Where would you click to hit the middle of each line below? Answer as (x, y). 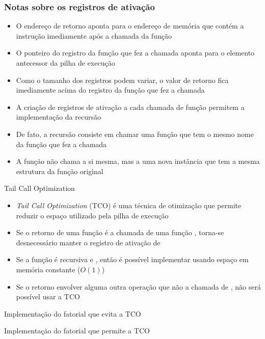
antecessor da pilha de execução (65, 63)
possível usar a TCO (48, 296)
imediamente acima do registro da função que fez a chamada (110, 90)
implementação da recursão (59, 117)
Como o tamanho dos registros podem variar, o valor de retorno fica (122, 80)
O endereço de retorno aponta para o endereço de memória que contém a (130, 26)
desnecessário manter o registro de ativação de (88, 242)
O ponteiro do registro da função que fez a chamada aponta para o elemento (135, 53)
